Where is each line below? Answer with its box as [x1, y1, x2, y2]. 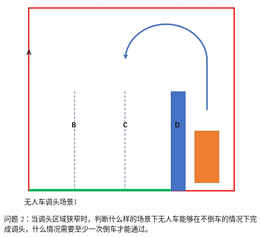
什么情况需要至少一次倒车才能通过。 [32, 223, 152, 233]
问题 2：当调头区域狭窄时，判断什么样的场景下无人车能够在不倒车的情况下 [4, 213, 250, 224]
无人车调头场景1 [24, 196, 77, 207]
